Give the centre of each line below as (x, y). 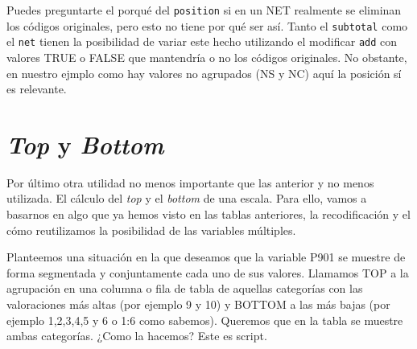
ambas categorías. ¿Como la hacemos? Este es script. (137, 336)
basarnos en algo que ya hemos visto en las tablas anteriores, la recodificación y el (208, 214)
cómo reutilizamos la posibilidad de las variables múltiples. (151, 230)
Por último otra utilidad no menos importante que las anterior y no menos (190, 182)
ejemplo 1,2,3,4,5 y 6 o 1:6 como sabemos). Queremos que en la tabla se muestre (205, 320)
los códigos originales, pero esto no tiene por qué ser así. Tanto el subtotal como (207, 25)
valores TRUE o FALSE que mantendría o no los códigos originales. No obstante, (207, 57)
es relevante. (37, 89)
